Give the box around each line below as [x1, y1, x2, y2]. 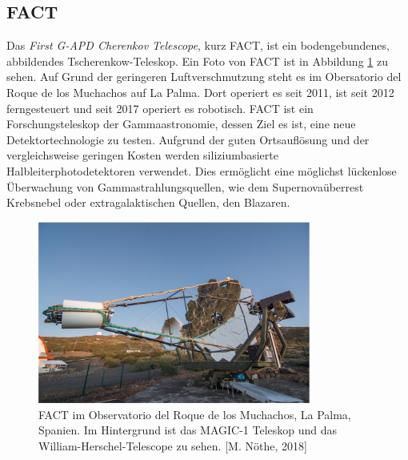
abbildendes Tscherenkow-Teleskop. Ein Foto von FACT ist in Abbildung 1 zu [6, 52, 388, 69]
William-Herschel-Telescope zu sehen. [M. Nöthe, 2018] [38, 437, 307, 454]
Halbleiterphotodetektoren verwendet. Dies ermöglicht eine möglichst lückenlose [6, 162, 397, 179]
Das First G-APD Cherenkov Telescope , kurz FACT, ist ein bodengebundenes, [6, 37, 390, 54]
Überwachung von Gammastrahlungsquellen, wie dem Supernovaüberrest [6, 178, 364, 195]
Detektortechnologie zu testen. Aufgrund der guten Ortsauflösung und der [6, 131, 370, 147]
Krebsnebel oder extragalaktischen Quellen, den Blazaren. [6, 194, 290, 211]
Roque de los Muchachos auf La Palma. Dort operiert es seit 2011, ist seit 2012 [6, 83, 394, 100]
